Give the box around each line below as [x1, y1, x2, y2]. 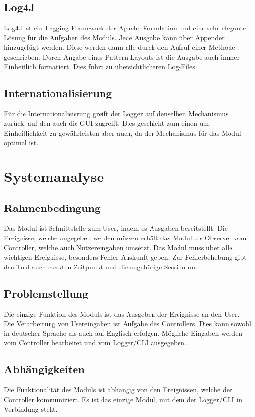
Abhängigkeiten [4, 361, 85, 377]
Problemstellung [4, 285, 89, 300]
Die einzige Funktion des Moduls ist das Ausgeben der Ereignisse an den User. [4, 308, 240, 319]
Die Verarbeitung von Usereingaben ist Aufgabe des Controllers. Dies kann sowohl [4, 318, 251, 328]
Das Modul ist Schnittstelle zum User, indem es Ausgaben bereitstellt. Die [4, 223, 228, 233]
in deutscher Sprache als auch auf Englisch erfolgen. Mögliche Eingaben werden [4, 328, 243, 338]
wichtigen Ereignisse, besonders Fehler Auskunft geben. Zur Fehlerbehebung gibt [4, 252, 247, 262]
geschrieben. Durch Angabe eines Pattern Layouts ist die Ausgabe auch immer [4, 51, 240, 61]
